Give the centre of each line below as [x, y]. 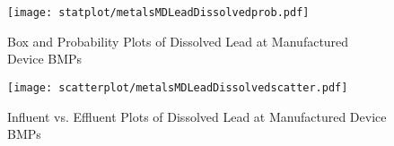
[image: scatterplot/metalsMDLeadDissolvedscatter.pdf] [178, 87]
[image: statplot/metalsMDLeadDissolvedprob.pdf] [158, 13]
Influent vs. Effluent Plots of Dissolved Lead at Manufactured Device [197, 116]
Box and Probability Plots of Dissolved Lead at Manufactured [178, 41]
